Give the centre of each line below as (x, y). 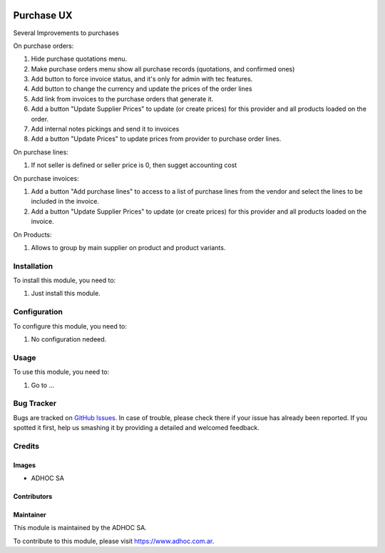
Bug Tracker (35, 404)
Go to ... (43, 385)
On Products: (33, 234)
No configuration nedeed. (69, 339)
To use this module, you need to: (61, 372)
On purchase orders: (43, 46)
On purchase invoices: (46, 178)
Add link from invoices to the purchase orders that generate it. (122, 99)
